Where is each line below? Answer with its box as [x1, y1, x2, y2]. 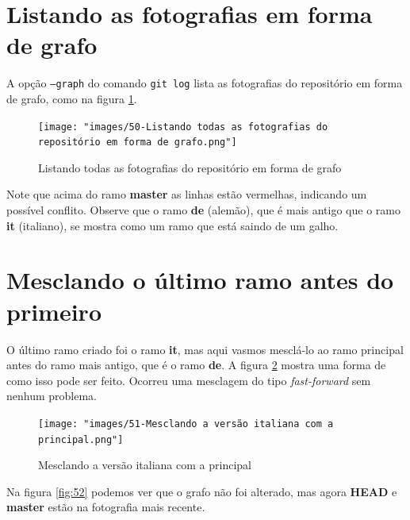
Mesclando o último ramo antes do [6, 264, 394, 296]
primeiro [6, 295, 102, 327]
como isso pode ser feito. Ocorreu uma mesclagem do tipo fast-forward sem [6, 372, 371, 388]
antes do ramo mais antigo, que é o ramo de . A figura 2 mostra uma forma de [6, 356, 386, 373]
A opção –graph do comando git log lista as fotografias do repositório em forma [6, 75, 403, 91]
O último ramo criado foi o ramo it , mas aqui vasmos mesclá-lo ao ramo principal [6, 341, 404, 357]
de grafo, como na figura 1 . [6, 90, 137, 106]
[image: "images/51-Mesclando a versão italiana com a [38, 418, 334, 429]
